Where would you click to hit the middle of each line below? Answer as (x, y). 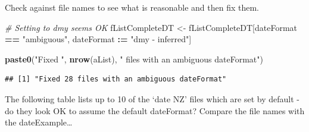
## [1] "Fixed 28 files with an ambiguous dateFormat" (116, 79)
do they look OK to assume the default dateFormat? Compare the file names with (155, 110)
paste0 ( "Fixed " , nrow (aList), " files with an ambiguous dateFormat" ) (134, 59)
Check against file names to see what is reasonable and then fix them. (132, 7)
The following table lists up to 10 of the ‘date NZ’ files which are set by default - (152, 98)
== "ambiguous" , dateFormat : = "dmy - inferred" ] (98, 39)
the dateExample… (39, 122)
